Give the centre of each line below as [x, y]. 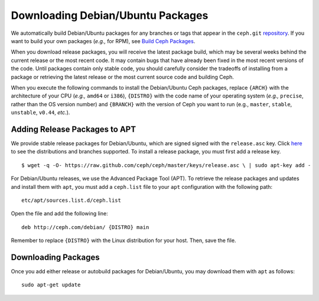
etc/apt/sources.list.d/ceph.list [71, 200]
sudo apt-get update [51, 285]
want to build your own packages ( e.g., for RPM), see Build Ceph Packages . [103, 41]
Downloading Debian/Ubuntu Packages [110, 15]
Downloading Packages [55, 257]
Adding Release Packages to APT [73, 129]
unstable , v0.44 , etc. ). [40, 113]
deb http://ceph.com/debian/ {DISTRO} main [85, 227]
